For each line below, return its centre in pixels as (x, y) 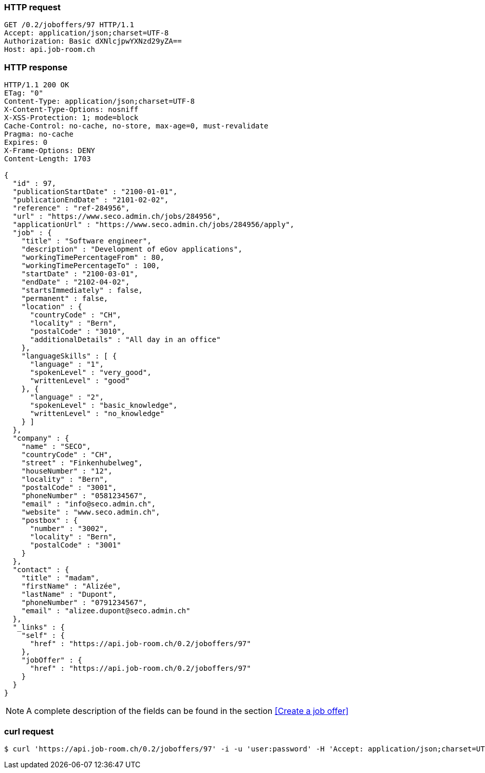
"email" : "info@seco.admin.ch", (89, 504)
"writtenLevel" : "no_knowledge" (97, 414)
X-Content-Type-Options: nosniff (71, 110)
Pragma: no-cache (39, 134)
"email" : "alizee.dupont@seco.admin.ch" (106, 611)
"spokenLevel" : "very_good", (91, 373)
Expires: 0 (26, 143)
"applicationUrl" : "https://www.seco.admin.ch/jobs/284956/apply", (153, 225)
